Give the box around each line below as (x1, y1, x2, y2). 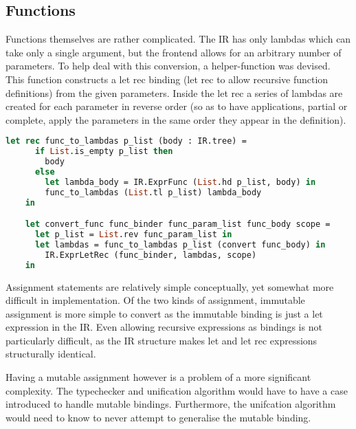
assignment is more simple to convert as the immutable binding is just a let (5, 306, 323, 320)
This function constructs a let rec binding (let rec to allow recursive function (5, 71, 329, 86)
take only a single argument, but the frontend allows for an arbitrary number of (5, 45, 342, 59)
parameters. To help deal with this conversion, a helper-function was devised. (5, 58, 331, 73)
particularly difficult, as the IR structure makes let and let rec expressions (5, 333, 318, 347)
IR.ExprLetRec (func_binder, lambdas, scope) (45, 250, 257, 260)
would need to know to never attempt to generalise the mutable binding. (5, 410, 311, 424)
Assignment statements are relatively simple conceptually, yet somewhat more (5, 279, 334, 294)
